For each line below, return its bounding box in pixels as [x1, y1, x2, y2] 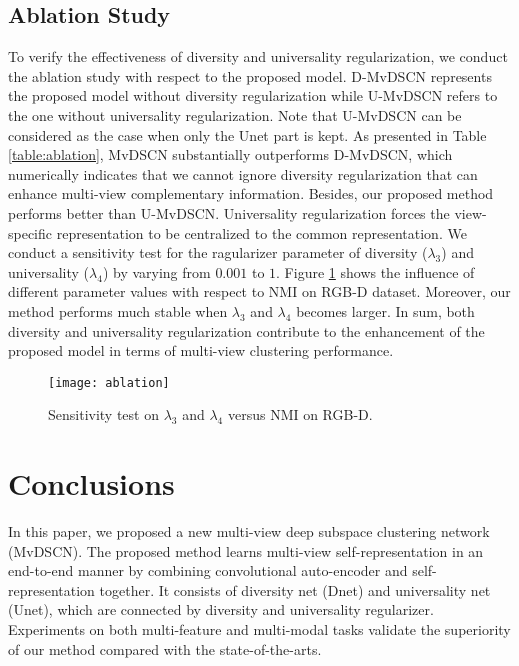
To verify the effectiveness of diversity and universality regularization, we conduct [8, 46, 508, 67]
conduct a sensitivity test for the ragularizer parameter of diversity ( [8, 242, 428, 263]
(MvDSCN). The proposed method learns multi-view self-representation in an [8, 540, 484, 561]
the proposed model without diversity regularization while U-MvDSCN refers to [8, 85, 498, 106]
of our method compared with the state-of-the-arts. [8, 638, 322, 659]
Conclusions [8, 463, 175, 504]
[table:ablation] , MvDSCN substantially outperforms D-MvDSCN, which [8, 144, 453, 165]
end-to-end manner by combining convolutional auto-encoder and [8, 560, 408, 581]
